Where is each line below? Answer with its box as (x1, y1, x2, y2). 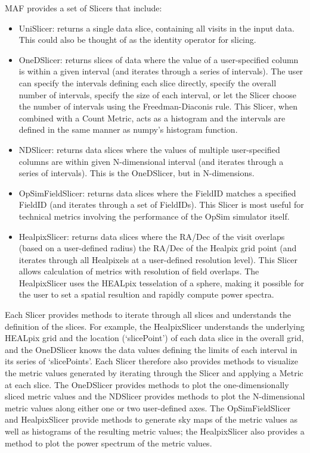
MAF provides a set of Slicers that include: (5, 2, 162, 14)
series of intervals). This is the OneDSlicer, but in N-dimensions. (18, 167, 255, 179)
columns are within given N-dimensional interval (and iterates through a (18, 155, 284, 167)
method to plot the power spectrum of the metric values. (5, 436, 212, 449)
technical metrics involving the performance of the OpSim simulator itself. (18, 210, 290, 222)
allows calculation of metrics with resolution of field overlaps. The (18, 265, 259, 277)
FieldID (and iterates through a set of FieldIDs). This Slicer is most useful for (18, 198, 304, 211)
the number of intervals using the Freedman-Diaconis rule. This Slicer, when (18, 100, 297, 113)
